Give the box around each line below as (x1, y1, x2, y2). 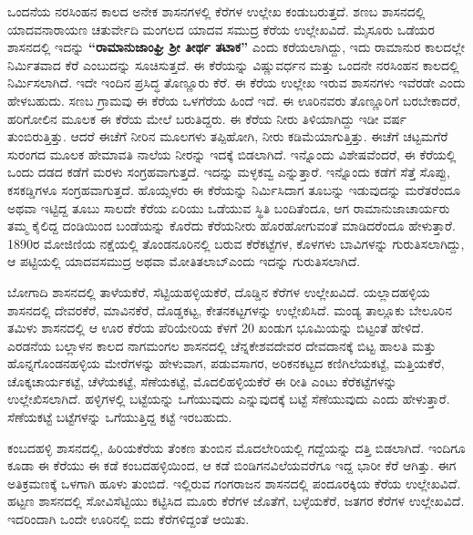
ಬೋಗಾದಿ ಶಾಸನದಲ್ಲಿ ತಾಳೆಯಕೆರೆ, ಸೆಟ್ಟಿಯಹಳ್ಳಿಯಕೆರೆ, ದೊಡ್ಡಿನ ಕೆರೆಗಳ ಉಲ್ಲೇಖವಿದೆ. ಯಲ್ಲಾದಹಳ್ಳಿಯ (7, 282, 430, 301)
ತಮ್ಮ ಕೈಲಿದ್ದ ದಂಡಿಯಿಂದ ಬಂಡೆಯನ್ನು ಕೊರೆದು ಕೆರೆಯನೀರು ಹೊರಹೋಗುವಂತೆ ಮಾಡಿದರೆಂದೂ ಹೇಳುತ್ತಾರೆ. (7, 216, 456, 235)
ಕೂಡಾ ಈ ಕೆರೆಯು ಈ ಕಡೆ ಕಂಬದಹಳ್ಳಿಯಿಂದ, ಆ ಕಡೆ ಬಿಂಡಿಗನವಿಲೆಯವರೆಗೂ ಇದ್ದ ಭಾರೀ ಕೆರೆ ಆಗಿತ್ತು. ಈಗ (7, 456, 457, 475)
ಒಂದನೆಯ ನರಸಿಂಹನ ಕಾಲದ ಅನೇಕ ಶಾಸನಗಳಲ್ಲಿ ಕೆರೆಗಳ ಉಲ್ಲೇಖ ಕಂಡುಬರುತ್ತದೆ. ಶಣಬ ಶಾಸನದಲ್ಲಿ (7, 2, 426, 20)
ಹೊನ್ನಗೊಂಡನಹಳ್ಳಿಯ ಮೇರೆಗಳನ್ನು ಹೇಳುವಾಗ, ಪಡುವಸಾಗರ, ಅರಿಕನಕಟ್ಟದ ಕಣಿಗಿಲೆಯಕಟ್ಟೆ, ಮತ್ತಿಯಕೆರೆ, (7, 354, 445, 373)
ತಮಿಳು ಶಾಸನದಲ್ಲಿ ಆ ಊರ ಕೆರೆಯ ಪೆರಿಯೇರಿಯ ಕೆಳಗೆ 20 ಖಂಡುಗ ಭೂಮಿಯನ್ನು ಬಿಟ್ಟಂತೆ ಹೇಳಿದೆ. (7, 318, 425, 337)
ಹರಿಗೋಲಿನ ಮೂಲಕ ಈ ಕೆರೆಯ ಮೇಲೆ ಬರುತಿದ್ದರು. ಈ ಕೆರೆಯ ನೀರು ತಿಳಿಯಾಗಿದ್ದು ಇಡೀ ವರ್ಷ (7, 108, 407, 128)
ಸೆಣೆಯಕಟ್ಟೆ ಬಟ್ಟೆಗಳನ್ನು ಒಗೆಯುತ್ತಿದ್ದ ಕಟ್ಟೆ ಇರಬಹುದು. (7, 407, 232, 427)
